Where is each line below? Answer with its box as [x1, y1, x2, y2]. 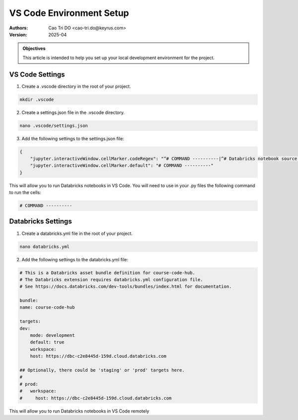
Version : [9, 31, 27, 37]
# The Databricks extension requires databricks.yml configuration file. [19, 277, 203, 282]
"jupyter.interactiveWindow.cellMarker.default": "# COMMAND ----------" [30, 163, 214, 169]
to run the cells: [9, 190, 41, 196]
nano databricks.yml [19, 244, 70, 249]
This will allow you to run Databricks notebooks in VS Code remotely [9, 408, 149, 414]
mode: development [30, 332, 75, 338]
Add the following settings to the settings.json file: [21, 135, 124, 141]
